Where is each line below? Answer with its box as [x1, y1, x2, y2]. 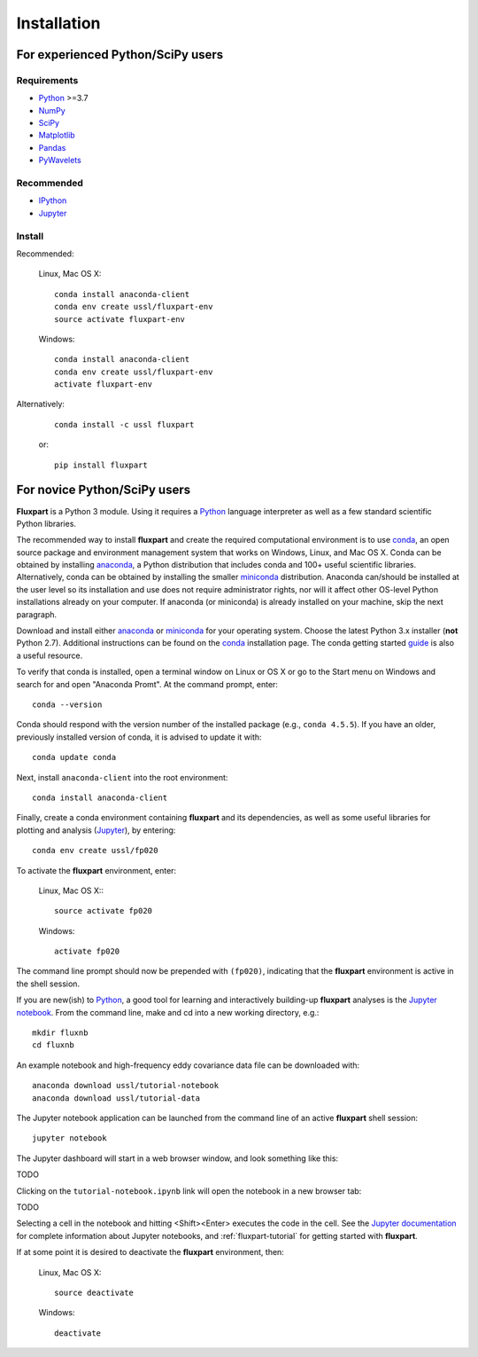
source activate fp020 [54, 906, 153, 916]
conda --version [32, 700, 103, 710]
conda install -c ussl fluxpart [54, 420, 195, 429]
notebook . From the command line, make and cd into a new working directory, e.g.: [16, 1007, 320, 1017]
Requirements [16, 74, 79, 86]
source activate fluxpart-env [54, 314, 186, 324]
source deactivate [54, 1287, 135, 1298]
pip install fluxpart [54, 459, 148, 470]
